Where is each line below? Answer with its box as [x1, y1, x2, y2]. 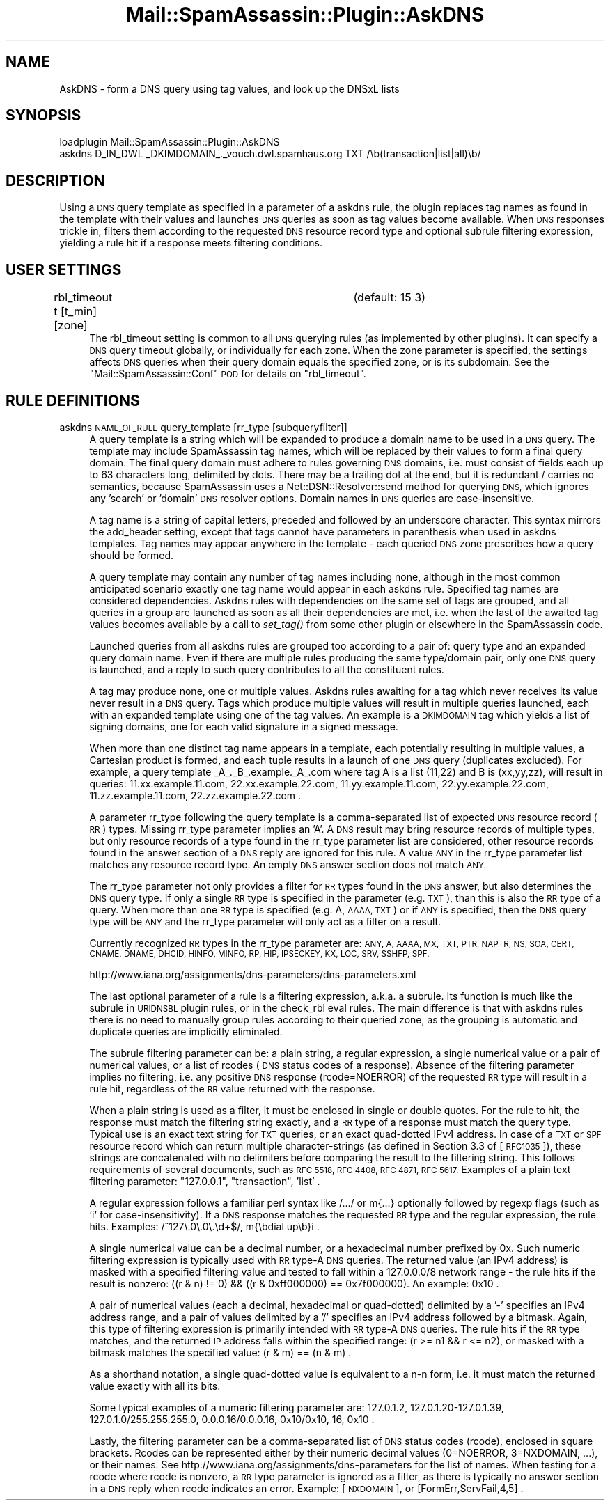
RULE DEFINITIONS [6, 391, 140, 409]
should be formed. [89, 549, 173, 561]
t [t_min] [54, 304, 97, 319]
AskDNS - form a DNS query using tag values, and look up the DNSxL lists [59, 82, 400, 95]
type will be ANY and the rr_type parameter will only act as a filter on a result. [89, 915, 441, 927]
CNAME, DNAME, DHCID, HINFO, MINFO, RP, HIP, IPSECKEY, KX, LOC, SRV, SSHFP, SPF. [89, 948, 430, 959]
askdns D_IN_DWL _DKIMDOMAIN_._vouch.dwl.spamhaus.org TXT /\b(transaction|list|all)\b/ [59, 148, 481, 160]
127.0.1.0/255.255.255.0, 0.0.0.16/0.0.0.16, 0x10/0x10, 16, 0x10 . [89, 1413, 375, 1425]
